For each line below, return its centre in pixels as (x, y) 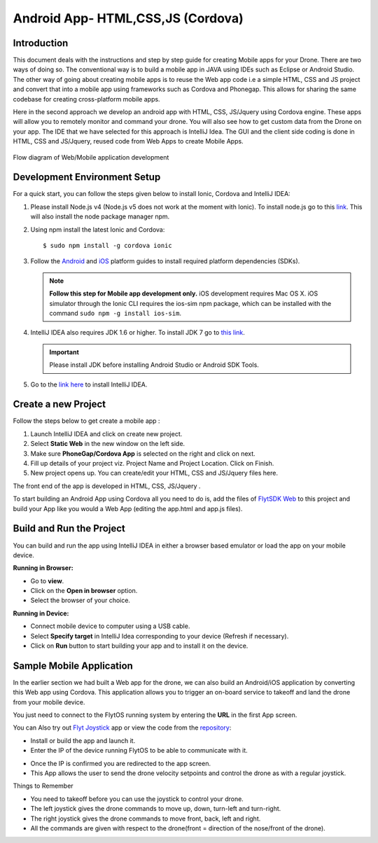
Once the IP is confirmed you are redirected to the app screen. (121, 763)
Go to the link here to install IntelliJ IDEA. (89, 384)
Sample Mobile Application (73, 666)
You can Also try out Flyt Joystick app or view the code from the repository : (122, 727)
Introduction (41, 43)
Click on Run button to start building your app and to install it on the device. (139, 646)
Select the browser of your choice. (80, 600)
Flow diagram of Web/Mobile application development (91, 157)
